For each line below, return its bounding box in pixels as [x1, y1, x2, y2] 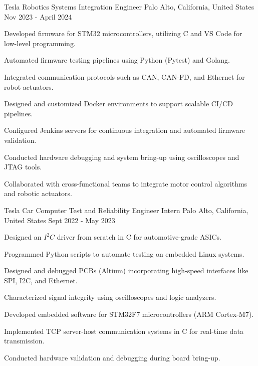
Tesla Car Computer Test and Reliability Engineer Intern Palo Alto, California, [4, 205, 248, 215]
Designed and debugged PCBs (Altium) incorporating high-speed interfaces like [4, 265, 248, 276]
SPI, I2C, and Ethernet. [4, 275, 78, 285]
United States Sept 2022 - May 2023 [4, 215, 115, 225]
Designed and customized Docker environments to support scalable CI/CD [4, 98, 233, 109]
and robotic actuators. [4, 188, 72, 199]
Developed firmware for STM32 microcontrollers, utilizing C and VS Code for [4, 28, 242, 39]
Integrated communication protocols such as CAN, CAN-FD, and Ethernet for [4, 71, 245, 82]
